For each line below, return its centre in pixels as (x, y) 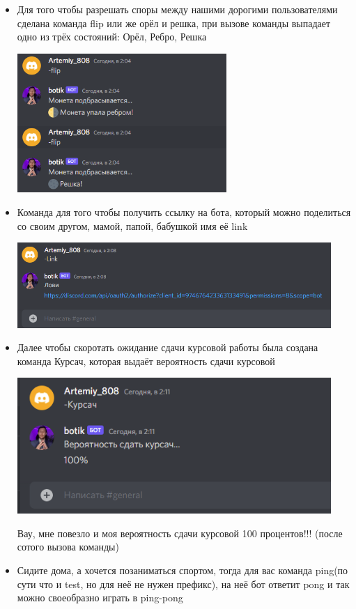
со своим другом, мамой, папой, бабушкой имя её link (132, 225)
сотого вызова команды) (68, 547)
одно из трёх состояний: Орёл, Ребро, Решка (112, 37)
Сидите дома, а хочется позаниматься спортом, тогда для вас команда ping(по (183, 570)
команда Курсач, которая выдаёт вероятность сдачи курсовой (146, 361)
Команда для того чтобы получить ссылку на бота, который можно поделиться (184, 211)
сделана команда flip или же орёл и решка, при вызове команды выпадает (174, 23)
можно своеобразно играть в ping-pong (100, 598)
